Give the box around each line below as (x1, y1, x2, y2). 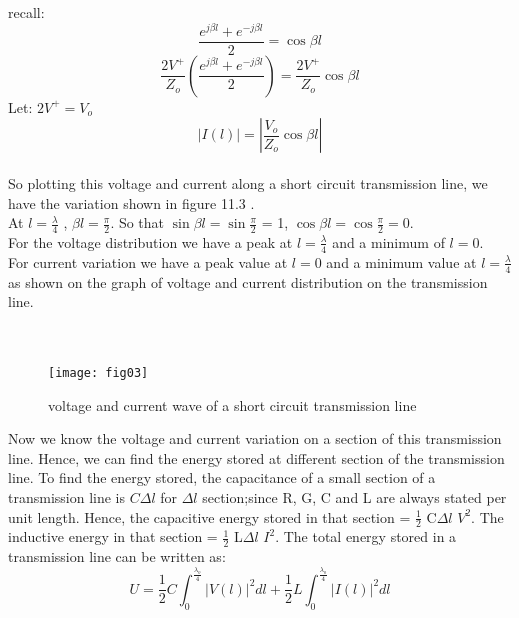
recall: (8, 2, 45, 22)
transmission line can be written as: (8, 546, 226, 567)
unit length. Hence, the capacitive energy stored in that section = (8, 506, 411, 527)
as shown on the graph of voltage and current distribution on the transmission (8, 271, 488, 292)
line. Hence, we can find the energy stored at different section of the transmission (8, 447, 505, 468)
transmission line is (8, 487, 126, 507)
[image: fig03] (48, 365, 149, 380)
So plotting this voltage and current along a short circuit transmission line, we (8, 172, 488, 193)
